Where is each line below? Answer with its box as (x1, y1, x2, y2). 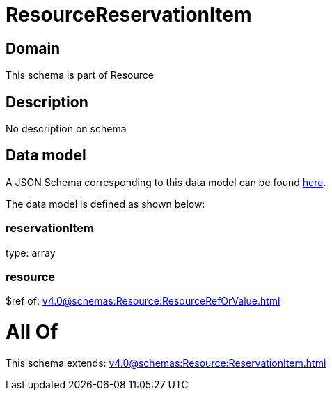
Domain (6, 39, 61, 57)
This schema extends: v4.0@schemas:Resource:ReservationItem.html (6, 356, 326, 369)
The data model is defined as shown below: (6, 197, 205, 210)
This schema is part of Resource (6, 69, 154, 82)
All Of (6, 320, 58, 344)
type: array (6, 246, 56, 259)
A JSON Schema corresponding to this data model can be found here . (6, 176, 326, 188)
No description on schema (6, 123, 127, 135)
